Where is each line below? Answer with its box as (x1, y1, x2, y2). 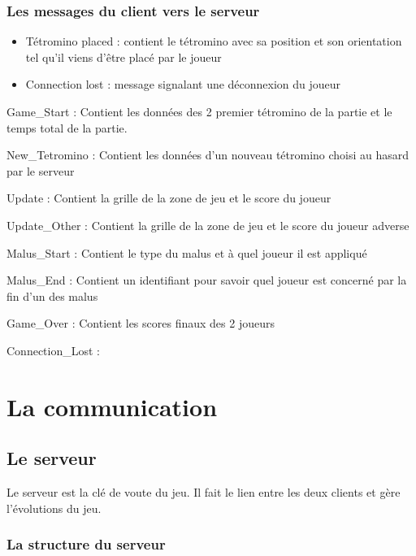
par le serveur (6, 162, 75, 179)
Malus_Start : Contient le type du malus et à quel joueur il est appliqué (6, 244, 367, 261)
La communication (6, 389, 218, 423)
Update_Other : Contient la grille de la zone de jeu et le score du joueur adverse (6, 216, 409, 233)
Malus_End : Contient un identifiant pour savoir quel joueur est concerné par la (6, 271, 407, 289)
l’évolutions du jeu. (6, 499, 102, 516)
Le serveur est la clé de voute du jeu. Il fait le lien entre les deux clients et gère (6, 484, 401, 501)
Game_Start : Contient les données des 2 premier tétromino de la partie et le (6, 103, 392, 119)
